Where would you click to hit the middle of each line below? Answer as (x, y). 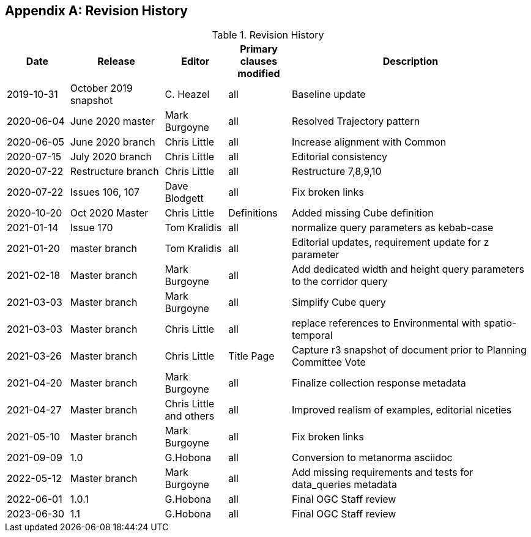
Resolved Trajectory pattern (356, 121)
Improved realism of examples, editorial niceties (402, 410)
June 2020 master (112, 121)
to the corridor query (340, 282)
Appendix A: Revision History (96, 11)
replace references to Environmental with (386, 323)
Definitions (253, 213)
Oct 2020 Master (109, 213)
